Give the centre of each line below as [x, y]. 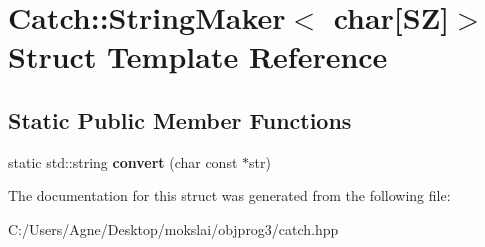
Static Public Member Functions [180, 119]
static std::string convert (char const [123, 161]
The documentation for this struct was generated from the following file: [229, 195]
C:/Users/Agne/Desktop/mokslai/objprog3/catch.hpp [173, 228]
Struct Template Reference [198, 56]
